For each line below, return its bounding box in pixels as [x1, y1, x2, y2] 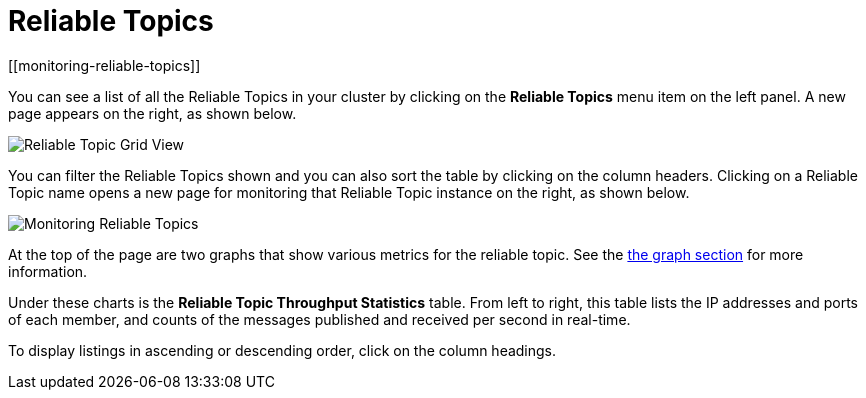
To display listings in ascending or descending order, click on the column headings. [8, 341, 557, 359]
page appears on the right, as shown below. [8, 104, 297, 122]
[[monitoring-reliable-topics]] [8, 56, 201, 74]
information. [8, 262, 88, 280]
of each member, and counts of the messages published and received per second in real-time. [8, 310, 631, 328]
